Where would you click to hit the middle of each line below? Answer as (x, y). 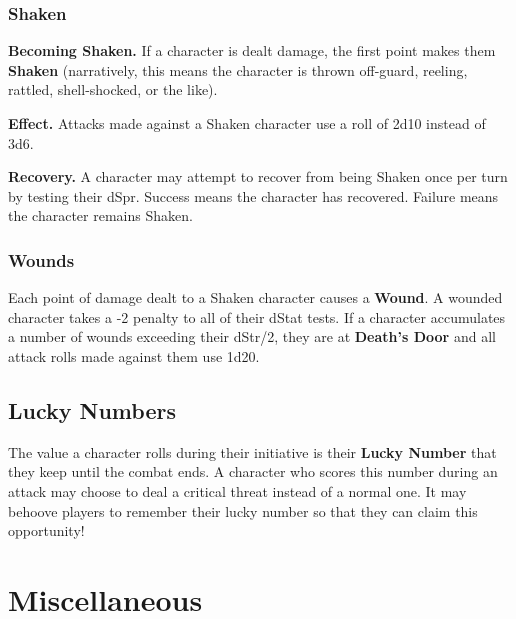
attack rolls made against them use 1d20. (134, 355)
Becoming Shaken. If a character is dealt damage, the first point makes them (252, 50)
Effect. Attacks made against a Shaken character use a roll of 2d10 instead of (247, 123)
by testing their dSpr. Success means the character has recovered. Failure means (253, 195)
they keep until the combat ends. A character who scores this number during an (253, 471)
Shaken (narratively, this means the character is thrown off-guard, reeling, (238, 69)
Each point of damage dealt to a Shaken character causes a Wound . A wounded (255, 297)
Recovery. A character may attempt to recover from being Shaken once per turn (258, 176)
